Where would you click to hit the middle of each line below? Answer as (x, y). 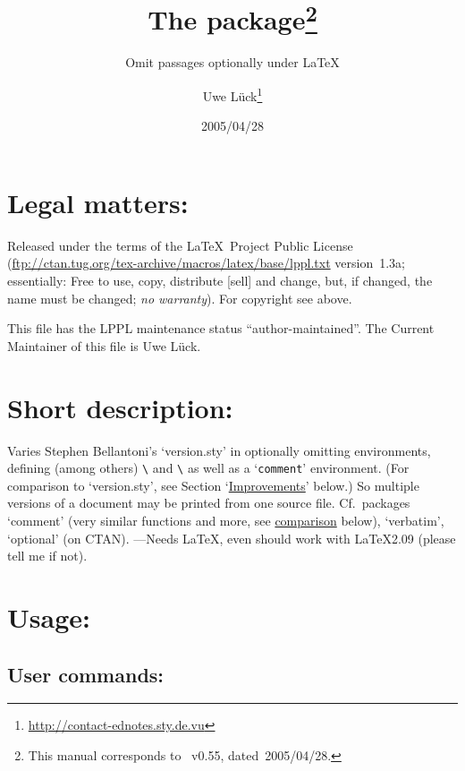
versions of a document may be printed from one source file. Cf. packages (209, 503)
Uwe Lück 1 (232, 94)
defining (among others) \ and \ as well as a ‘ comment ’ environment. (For (208, 468)
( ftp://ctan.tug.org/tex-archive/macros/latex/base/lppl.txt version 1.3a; (206, 263)
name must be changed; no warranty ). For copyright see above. (180, 298)
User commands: (86, 674)
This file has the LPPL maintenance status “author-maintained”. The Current (221, 328)
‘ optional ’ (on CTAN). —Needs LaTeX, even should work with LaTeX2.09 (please (232, 538)
